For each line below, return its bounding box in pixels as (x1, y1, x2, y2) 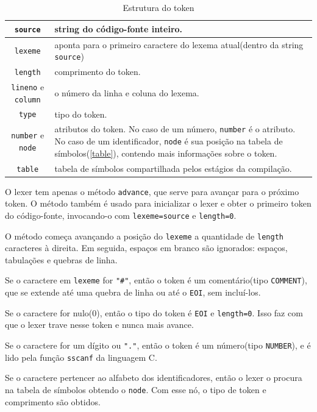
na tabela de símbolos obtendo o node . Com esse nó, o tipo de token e (5, 383, 266, 396)
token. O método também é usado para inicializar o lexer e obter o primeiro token (5, 197, 312, 210)
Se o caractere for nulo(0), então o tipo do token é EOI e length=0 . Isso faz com (5, 306, 303, 319)
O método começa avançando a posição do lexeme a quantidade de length (5, 229, 283, 242)
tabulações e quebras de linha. (5, 253, 118, 266)
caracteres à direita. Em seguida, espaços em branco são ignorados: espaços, (5, 241, 288, 254)
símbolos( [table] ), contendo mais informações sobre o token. (54, 146, 277, 159)
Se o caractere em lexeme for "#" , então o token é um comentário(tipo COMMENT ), (5, 274, 307, 286)
